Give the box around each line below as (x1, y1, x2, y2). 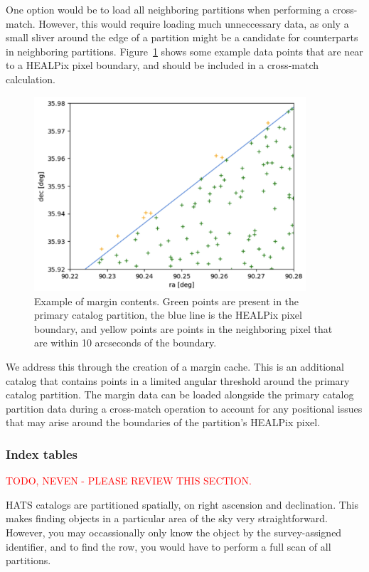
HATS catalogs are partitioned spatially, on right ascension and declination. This (6, 497, 358, 512)
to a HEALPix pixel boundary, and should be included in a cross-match (6, 58, 319, 73)
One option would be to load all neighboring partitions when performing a (6, 2, 330, 16)
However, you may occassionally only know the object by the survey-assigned (6, 525, 342, 540)
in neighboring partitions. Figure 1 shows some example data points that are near (6, 43, 363, 58)
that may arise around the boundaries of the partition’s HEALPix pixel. (6, 415, 321, 430)
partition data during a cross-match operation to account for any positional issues (6, 401, 363, 415)
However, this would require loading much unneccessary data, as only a (38, 16, 349, 31)
